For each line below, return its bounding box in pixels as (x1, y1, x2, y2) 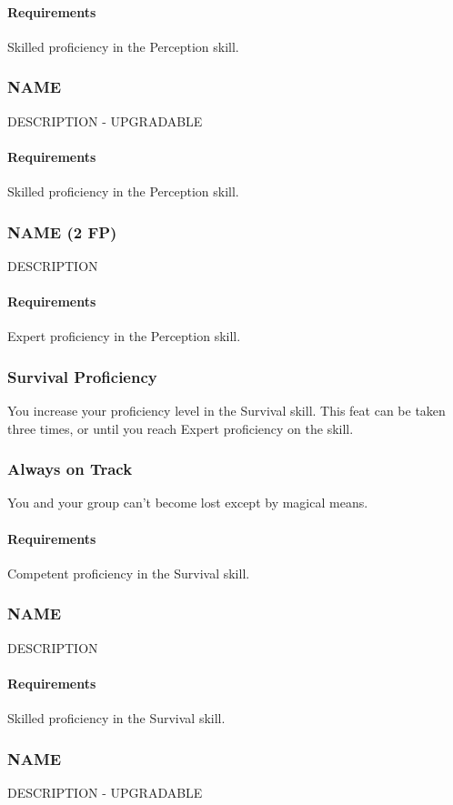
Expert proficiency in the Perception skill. (7, 327, 241, 346)
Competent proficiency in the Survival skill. (7, 563, 250, 582)
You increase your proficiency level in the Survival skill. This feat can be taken (7, 401, 446, 420)
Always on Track (7, 458, 133, 480)
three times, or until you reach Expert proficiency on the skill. (7, 418, 354, 438)
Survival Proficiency (7, 365, 157, 387)
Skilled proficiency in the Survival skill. (7, 709, 226, 728)
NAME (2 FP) (7, 220, 117, 243)
